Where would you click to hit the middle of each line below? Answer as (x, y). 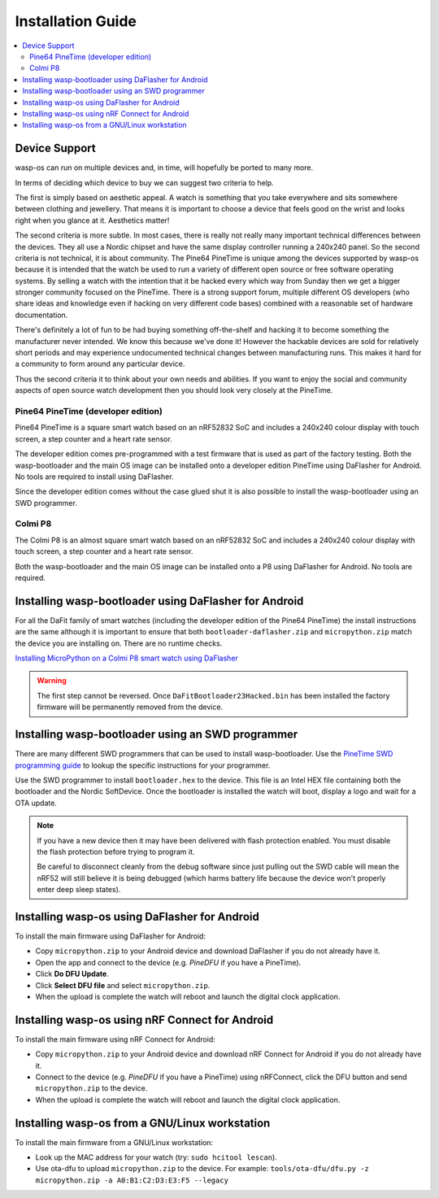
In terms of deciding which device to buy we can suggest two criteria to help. (144, 182)
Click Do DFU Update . (72, 974)
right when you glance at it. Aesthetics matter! (92, 220)
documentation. (41, 315)
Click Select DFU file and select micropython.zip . (123, 985)
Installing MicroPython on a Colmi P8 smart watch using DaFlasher (127, 658)
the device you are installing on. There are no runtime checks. (119, 643)
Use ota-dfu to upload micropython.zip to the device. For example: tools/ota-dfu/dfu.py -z (202, 1169)
